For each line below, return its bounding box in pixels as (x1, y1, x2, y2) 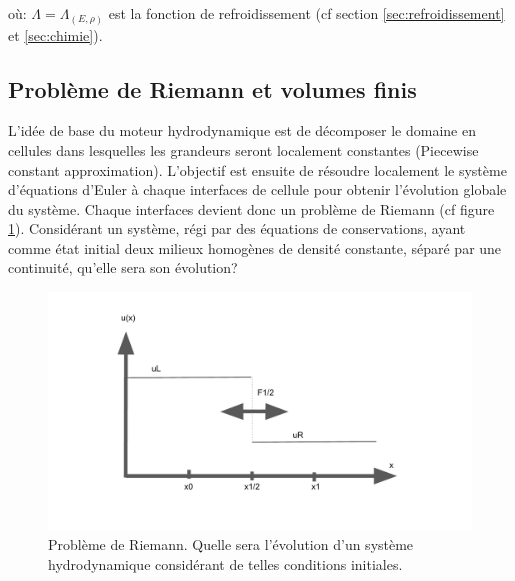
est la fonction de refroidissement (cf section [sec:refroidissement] (108, 3, 505, 23)
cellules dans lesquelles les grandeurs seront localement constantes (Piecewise (8, 139, 479, 160)
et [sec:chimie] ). (8, 24, 103, 45)
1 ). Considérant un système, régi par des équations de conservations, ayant (8, 218, 466, 239)
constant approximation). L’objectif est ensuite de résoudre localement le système (8, 159, 507, 180)
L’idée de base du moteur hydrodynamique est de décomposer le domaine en (8, 120, 476, 141)
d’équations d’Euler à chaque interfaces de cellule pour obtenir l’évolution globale (8, 179, 507, 200)
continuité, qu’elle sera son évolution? (8, 257, 238, 278)
